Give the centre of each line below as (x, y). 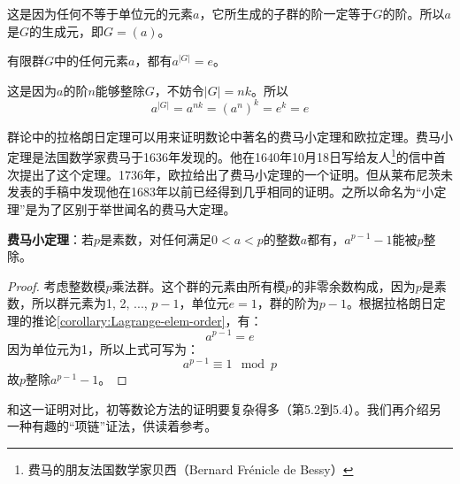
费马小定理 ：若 (50, 238)
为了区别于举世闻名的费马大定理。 (137, 208)
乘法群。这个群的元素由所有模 (199, 285)
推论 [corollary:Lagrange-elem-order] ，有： (147, 320)
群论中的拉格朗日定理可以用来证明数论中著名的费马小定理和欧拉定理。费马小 (230, 136)
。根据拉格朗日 (390, 303)
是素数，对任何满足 (156, 238)
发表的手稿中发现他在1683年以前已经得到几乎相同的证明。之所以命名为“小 (221, 192)
